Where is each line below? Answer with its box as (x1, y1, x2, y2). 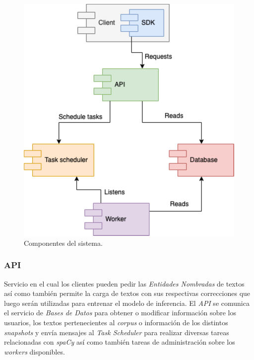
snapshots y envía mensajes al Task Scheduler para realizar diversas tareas (4, 327, 229, 337)
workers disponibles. (4, 346, 65, 357)
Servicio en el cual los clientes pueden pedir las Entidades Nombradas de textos (4, 278, 245, 288)
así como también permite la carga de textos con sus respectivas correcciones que (4, 288, 251, 298)
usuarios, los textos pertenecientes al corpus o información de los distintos (4, 317, 228, 327)
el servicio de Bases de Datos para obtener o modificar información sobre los (4, 307, 236, 318)
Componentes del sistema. (24, 237, 103, 248)
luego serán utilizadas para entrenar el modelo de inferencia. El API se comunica (4, 297, 250, 308)
